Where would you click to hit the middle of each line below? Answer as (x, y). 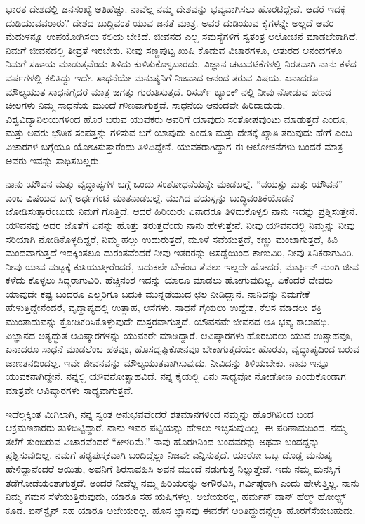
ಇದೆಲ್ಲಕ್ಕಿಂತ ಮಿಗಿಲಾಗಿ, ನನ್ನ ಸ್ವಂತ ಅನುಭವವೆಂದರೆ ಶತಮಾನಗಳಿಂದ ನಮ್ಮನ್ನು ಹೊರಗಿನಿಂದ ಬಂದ (160, 413)
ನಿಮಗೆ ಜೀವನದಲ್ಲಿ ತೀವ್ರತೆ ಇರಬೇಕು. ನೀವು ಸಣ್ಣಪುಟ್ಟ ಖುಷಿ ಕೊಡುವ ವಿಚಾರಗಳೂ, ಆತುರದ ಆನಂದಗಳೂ (174, 50)
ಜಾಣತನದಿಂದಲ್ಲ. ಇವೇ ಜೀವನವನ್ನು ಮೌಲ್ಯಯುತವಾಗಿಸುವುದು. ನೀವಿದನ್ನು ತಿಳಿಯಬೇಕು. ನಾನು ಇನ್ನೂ (168, 362)
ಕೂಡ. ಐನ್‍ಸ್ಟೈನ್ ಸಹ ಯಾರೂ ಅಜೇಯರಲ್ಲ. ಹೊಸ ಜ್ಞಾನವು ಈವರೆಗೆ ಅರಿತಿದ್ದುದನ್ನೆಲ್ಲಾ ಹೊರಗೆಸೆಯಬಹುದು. (181, 510)
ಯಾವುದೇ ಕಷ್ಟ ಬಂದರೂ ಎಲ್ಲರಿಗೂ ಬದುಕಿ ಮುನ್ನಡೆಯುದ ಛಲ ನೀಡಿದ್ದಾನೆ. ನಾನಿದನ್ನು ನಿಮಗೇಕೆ (158, 293)
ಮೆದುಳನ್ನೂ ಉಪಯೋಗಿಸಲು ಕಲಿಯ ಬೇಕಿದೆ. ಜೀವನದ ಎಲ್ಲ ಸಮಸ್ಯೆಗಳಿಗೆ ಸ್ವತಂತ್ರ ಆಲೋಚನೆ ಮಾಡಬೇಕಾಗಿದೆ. (182, 36)
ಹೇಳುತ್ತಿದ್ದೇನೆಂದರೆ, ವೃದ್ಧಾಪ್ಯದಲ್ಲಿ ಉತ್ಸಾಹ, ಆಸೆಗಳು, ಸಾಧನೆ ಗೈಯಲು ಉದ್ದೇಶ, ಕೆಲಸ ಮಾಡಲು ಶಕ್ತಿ (164, 307)
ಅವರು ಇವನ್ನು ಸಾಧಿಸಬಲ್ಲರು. (54, 160)
